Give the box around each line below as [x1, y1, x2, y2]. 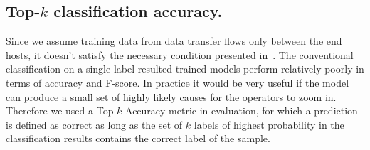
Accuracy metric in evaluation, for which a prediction [125, 103, 358, 118]
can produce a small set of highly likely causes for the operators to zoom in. [6, 89, 337, 104]
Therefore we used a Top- [6, 103, 117, 118]
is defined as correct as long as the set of [6, 117, 183, 132]
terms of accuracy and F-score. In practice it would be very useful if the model [6, 75, 349, 90]
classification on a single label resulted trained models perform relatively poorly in [6, 61, 364, 76]
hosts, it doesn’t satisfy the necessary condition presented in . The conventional [6, 47, 354, 62]
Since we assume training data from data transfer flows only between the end [6, 33, 342, 48]
